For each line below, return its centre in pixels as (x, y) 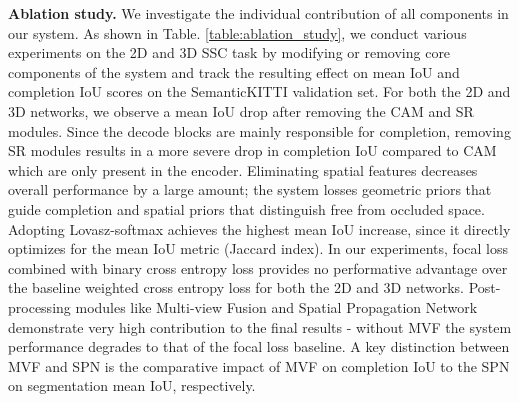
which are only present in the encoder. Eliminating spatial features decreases (243, 169)
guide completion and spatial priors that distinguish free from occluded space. (246, 208)
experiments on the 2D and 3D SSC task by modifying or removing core (229, 52)
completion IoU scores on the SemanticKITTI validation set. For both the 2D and (259, 91)
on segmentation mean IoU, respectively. (132, 385)
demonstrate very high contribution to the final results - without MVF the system (260, 326)
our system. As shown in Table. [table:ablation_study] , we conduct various (237, 32)
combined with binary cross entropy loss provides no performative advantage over (258, 267)
